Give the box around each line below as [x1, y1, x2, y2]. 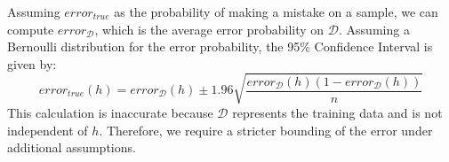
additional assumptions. [7, 138, 136, 157]
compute [7, 19, 54, 38]
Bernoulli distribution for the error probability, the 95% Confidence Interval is [7, 37, 433, 56]
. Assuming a [339, 19, 410, 38]
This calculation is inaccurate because [7, 103, 213, 121]
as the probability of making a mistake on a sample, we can [114, 3, 438, 20]
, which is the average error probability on [94, 19, 325, 38]
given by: [7, 54, 57, 73]
